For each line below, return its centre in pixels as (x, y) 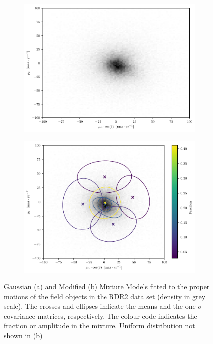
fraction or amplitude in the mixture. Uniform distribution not (100, 325)
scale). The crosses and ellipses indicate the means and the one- (101, 306)
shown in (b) (23, 335)
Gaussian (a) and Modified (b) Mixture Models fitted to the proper (107, 287)
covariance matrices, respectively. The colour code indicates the (101, 315)
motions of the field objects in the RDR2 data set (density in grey (105, 296)
